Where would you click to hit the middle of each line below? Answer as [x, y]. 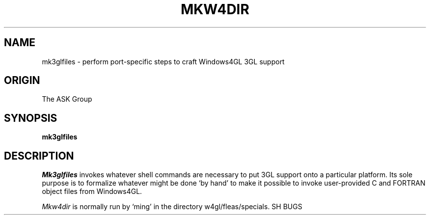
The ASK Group [67, 99]
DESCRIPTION [39, 156]
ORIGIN [22, 81]
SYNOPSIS [31, 118]
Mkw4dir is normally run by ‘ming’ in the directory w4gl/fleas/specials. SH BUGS [172, 207]
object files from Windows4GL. [92, 192]
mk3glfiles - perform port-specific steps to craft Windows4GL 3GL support [163, 61]
